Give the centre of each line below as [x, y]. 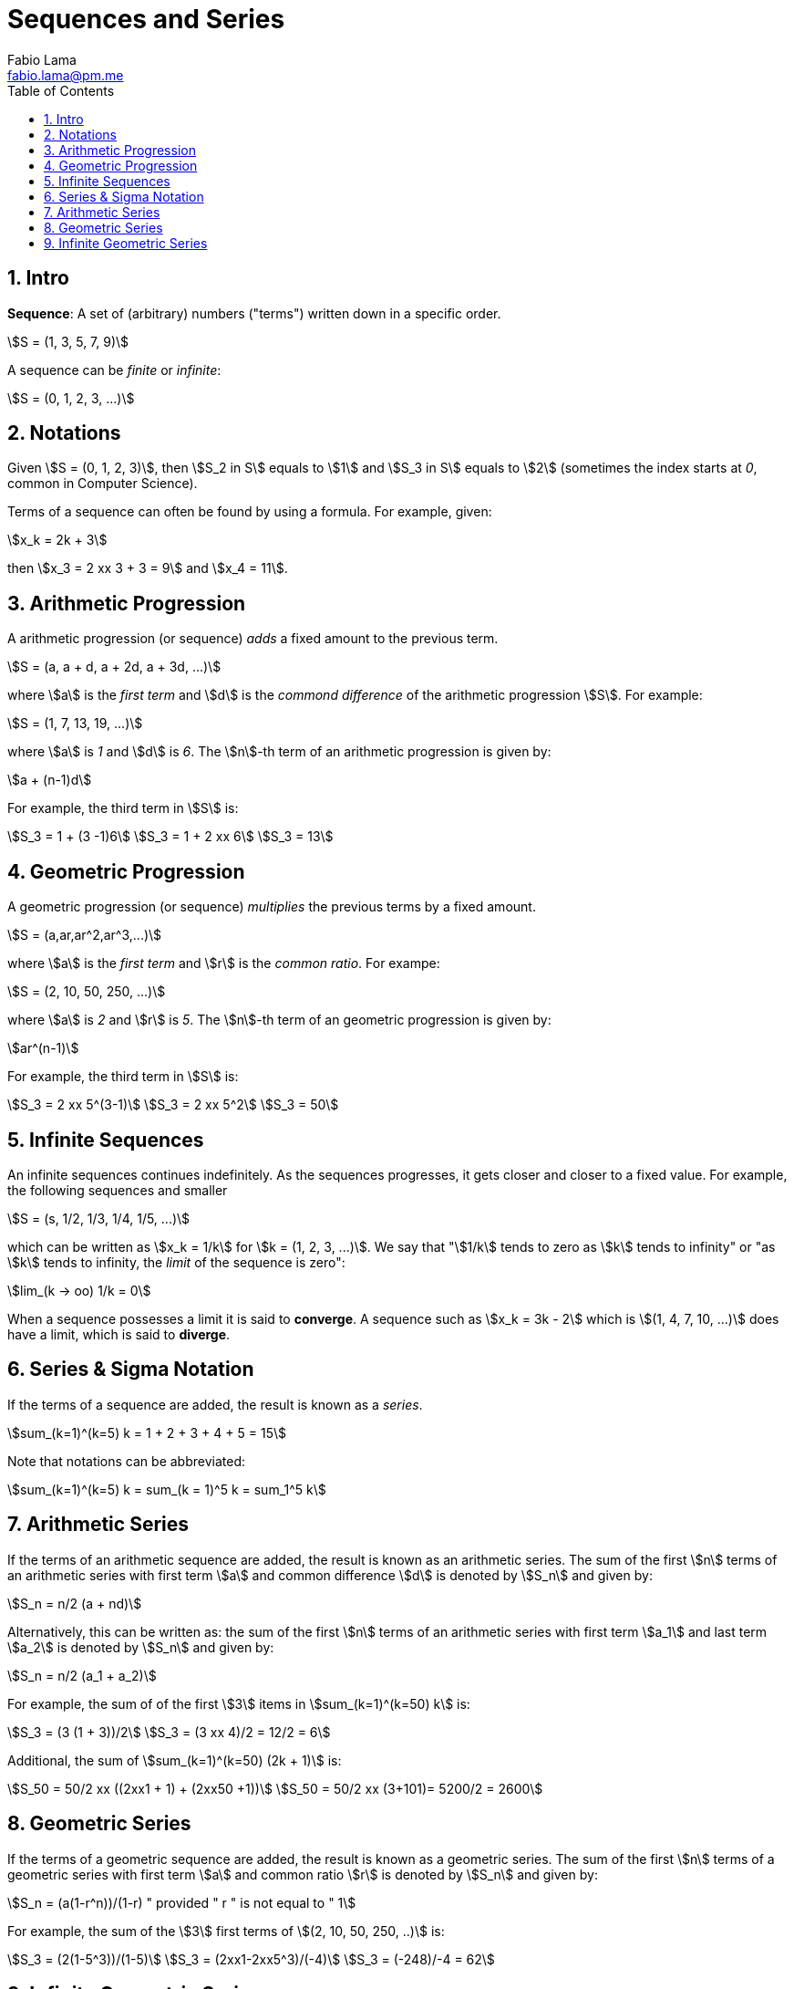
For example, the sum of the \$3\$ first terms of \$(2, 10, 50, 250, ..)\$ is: [226, 1931]
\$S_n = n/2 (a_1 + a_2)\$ [82, 1675]
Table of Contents [61, 90]
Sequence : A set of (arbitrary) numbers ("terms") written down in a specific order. [254, 313]
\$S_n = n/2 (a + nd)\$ [75, 1603]
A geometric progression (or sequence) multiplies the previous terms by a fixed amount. [272, 907]
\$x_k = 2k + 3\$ [57, 540]
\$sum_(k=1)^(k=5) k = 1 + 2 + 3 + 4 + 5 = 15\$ [147, 1432]
